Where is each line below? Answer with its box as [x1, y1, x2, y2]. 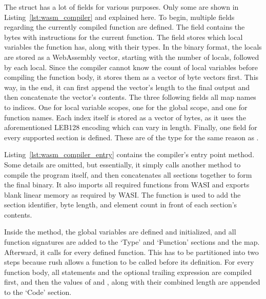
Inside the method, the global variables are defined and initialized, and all [4, 226, 236, 237]
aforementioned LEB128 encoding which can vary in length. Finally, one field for [4, 122, 257, 133]
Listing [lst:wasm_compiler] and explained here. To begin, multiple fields [4, 11, 235, 22]
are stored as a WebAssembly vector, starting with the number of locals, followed [4, 51, 259, 62]
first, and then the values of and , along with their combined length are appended [4, 276, 260, 287]
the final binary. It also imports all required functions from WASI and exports [4, 179, 250, 190]
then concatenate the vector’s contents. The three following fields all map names [4, 92, 256, 102]
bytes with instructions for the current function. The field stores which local [4, 31, 243, 42]
